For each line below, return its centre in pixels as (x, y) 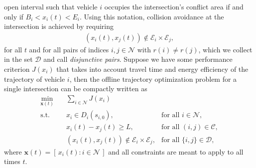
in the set (18, 59)
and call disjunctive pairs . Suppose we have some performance (138, 59)
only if (14, 16)
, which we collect (225, 49)
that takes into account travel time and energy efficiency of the (152, 69)
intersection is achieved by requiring (59, 26)
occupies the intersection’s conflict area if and (174, 6)
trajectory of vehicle (35, 79)
